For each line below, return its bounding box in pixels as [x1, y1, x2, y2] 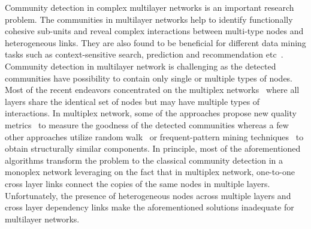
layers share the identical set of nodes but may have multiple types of [5, 95, 260, 107]
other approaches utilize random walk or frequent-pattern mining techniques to [5, 130, 304, 143]
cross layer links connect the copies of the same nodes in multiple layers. [5, 177, 270, 189]
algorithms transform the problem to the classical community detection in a [5, 153, 283, 166]
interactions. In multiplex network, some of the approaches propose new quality [5, 107, 297, 119]
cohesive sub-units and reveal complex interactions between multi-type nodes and [5, 25, 304, 37]
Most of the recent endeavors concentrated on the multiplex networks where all [5, 83, 300, 96]
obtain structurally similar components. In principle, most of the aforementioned [5, 142, 301, 155]
